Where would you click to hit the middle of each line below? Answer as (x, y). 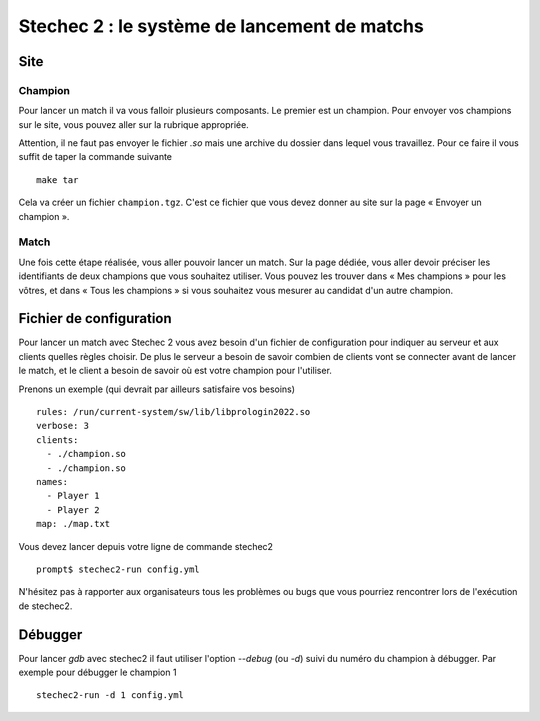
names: (52, 481)
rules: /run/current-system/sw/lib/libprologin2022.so (173, 412)
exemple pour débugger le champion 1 (97, 672)
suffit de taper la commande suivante (95, 157)
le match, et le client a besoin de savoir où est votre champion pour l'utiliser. (175, 371)
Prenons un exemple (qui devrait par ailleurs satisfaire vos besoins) (156, 389)
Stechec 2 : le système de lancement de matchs (221, 26)
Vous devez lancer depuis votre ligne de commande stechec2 (146, 546)
